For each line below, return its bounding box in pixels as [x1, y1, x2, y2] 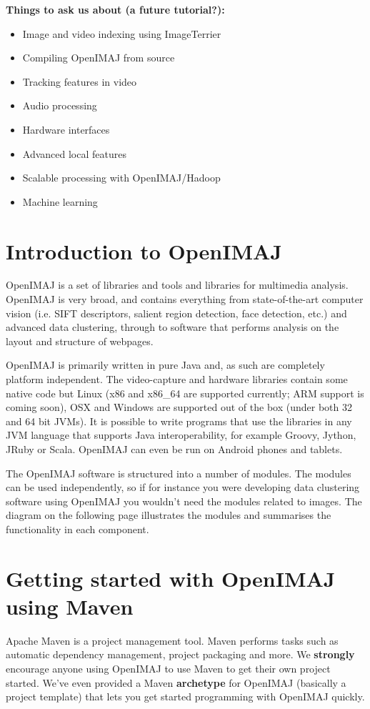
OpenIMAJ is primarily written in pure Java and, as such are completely [6, 357, 325, 372]
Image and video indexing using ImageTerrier [22, 26, 221, 41]
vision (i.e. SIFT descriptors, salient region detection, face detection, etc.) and [6, 305, 347, 320]
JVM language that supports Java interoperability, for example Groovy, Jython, [6, 427, 356, 442]
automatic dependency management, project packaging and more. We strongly [6, 647, 355, 662]
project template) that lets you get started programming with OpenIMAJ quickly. [6, 689, 365, 704]
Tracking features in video [22, 74, 137, 89]
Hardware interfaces [22, 122, 110, 137]
